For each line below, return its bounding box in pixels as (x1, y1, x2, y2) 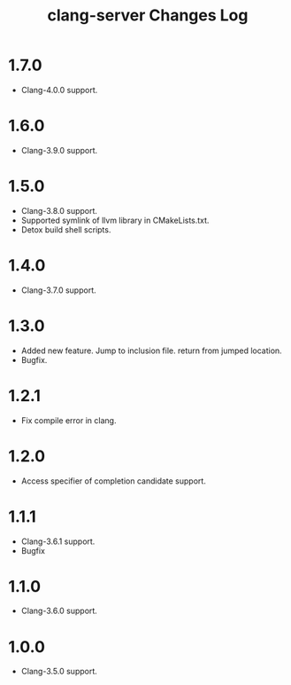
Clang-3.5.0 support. (20, 666, 98, 677)
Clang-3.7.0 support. (20, 285, 96, 295)
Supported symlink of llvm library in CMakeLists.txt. (20, 215, 210, 225)
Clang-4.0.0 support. (20, 84, 98, 95)
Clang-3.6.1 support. (20, 536, 96, 547)
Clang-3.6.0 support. (20, 605, 98, 617)
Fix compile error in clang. (20, 414, 117, 426)
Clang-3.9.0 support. (20, 145, 98, 155)
